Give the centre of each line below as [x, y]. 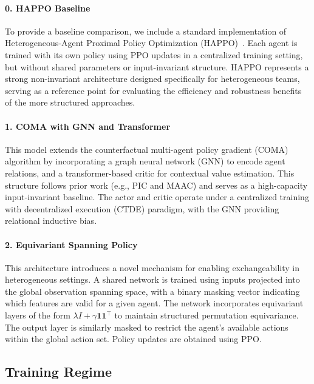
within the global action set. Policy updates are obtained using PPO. [133, 339]
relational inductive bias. [51, 221]
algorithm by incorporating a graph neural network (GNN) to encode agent [145, 161]
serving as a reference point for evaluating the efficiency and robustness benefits [153, 90]
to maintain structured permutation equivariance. [206, 315]
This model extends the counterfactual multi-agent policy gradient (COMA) [147, 149]
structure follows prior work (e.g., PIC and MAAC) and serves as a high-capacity [156, 185]
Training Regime [58, 372]
